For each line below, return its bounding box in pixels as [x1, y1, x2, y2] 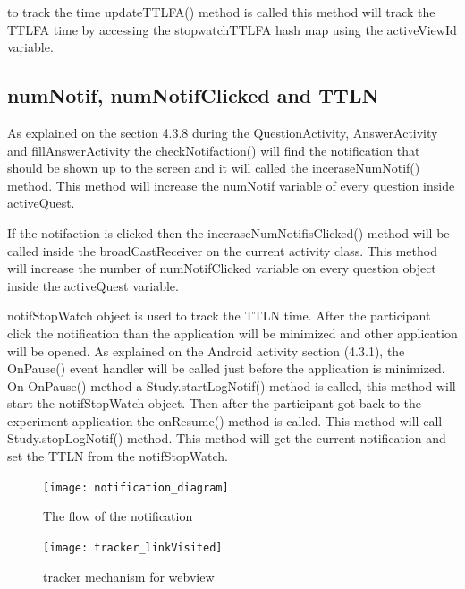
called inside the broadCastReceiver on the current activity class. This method [7, 241, 437, 260]
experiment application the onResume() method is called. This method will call [7, 411, 443, 430]
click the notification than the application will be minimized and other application [7, 323, 458, 342]
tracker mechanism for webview [43, 567, 215, 585]
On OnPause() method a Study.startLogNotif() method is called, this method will [7, 376, 456, 395]
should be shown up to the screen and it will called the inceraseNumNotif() [7, 158, 420, 177]
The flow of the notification [43, 507, 193, 525]
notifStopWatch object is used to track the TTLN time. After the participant [7, 306, 431, 325]
